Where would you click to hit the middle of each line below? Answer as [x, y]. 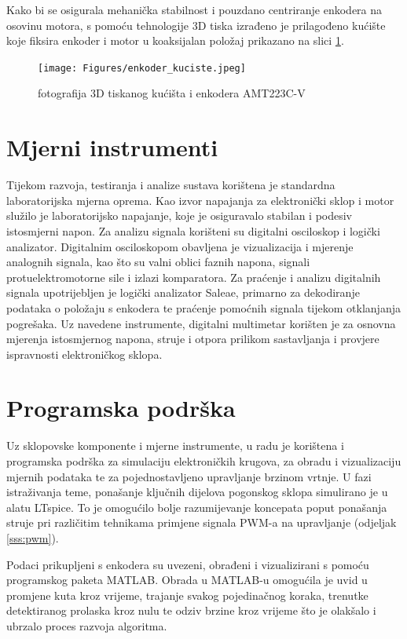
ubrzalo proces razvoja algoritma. [87, 625]
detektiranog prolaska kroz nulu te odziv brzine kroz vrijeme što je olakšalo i [191, 610]
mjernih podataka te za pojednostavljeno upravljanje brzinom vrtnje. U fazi [189, 476]
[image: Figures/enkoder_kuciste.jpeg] [142, 68]
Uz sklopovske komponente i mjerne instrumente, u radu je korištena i [175, 445]
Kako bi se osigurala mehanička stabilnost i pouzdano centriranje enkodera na [194, 9]
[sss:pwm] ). [33, 537]
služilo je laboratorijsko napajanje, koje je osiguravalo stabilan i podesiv [180, 215]
